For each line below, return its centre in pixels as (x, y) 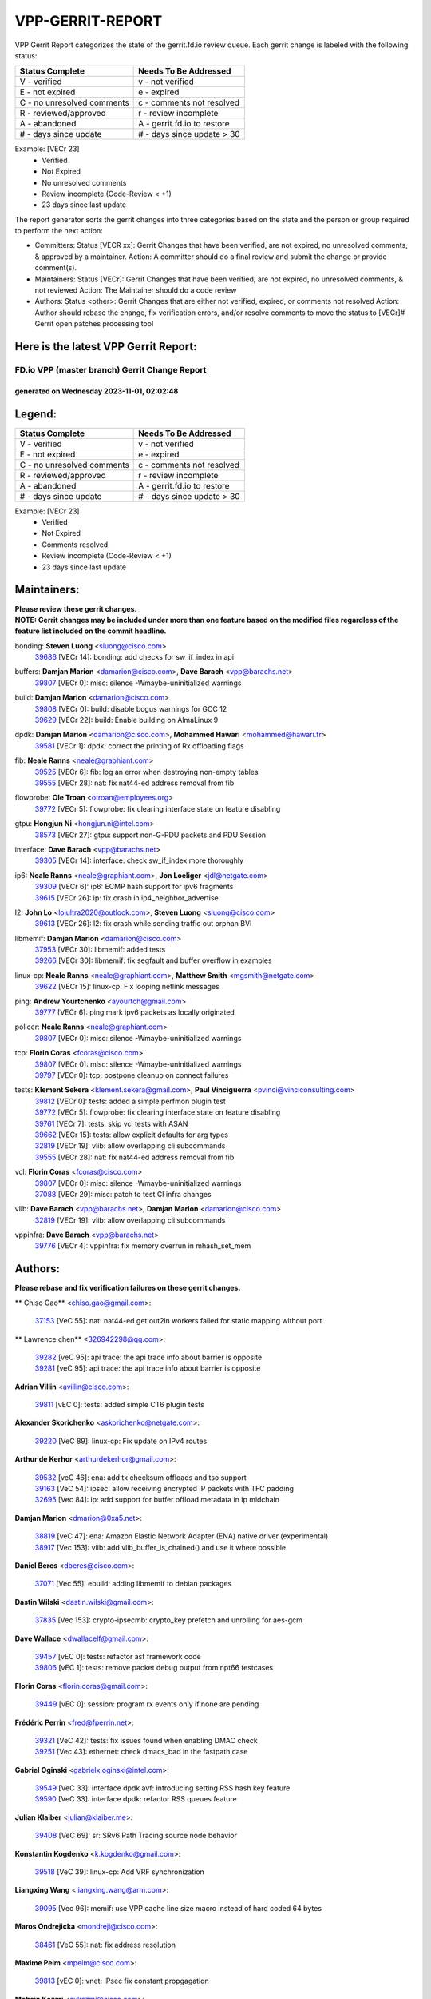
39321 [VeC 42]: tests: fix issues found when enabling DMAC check (146, 1740)
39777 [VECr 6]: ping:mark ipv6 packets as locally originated (134, 1012)
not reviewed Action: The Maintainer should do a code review (136, 290)
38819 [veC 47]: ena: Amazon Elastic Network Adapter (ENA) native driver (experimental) (182, 1536)
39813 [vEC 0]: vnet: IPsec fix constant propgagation (122, 1981)
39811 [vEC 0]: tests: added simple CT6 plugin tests (120, 1405)
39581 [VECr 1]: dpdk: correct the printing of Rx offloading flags (139, 746)
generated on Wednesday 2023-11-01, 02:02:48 (97, 391)
